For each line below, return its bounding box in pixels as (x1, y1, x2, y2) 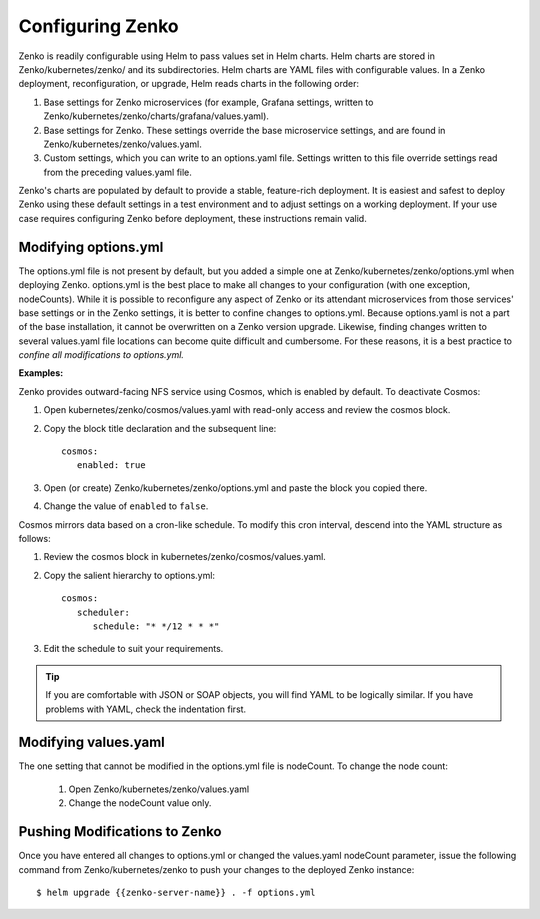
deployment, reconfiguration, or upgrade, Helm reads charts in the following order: (18, 78, 360, 90)
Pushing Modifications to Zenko (18, 823, 222, 840)
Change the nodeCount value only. (68, 797, 212, 809)
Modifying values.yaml (18, 734, 165, 751)
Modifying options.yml (18, 238, 164, 255)
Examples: (18, 367, 64, 379)
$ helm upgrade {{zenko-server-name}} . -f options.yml (36, 886, 316, 898)
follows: (18, 533, 51, 544)
